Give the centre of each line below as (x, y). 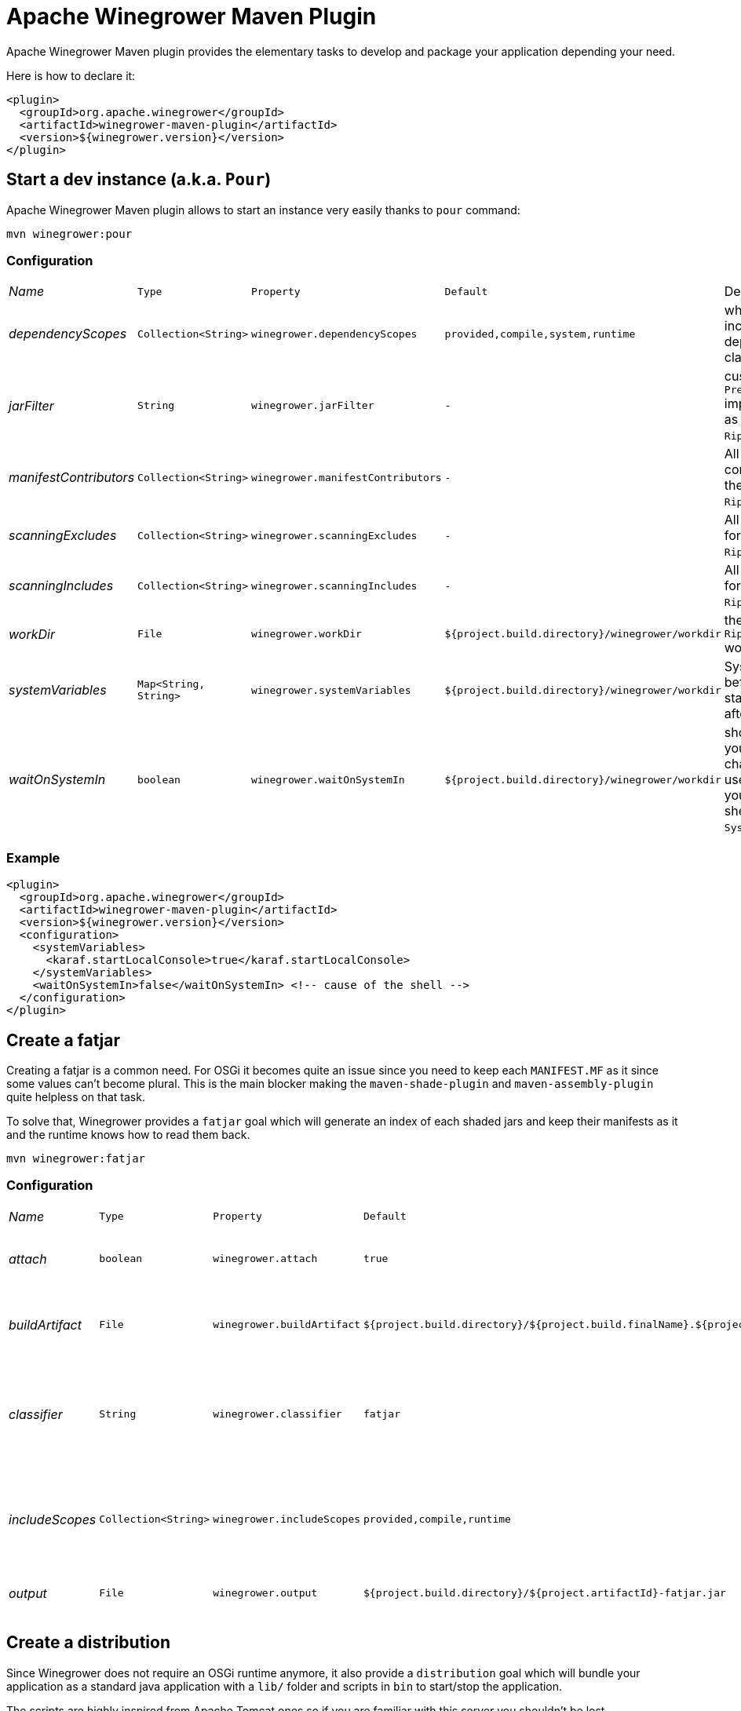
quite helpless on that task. (76, 1096)
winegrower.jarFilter (312, 406)
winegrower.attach (265, 1259)
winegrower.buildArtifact (287, 1325)
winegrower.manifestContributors (346, 477)
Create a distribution (88, 1643)
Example (33, 857)
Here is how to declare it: (71, 75)
